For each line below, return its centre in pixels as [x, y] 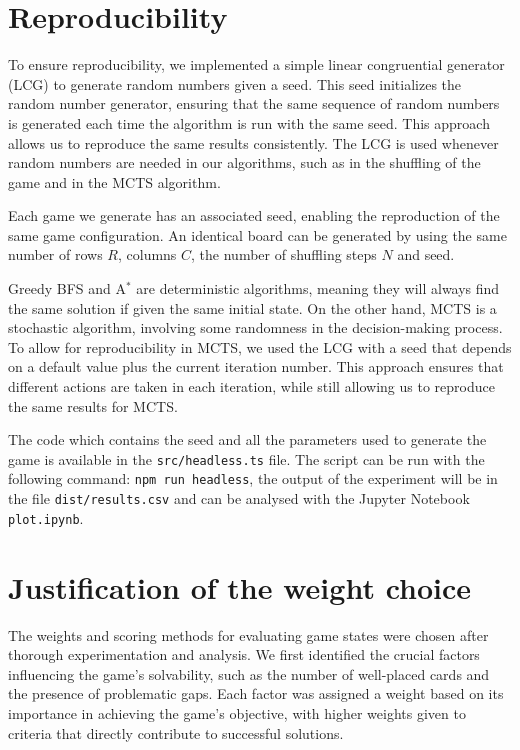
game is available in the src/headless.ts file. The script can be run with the [246, 458]
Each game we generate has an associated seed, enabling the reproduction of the [254, 215]
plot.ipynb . [46, 517]
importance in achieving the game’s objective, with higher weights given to [237, 712]
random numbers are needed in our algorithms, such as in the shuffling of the [244, 162]
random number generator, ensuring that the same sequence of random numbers [254, 103]
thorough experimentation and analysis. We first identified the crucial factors [244, 654]
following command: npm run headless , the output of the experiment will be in [253, 478]
